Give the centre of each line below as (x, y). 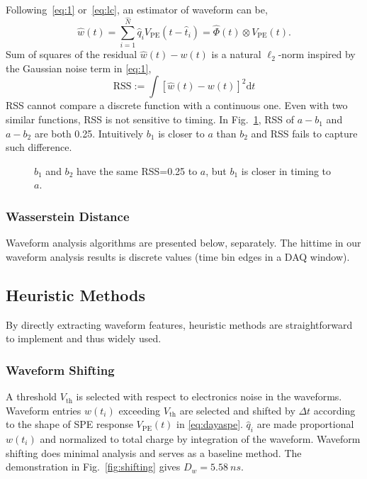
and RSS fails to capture (304, 133)
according (334, 410)
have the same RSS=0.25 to (137, 170)
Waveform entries (44, 410)
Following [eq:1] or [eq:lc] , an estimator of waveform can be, (137, 9)
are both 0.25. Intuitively (89, 133)
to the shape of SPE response (69, 424)
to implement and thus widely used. (84, 338)
